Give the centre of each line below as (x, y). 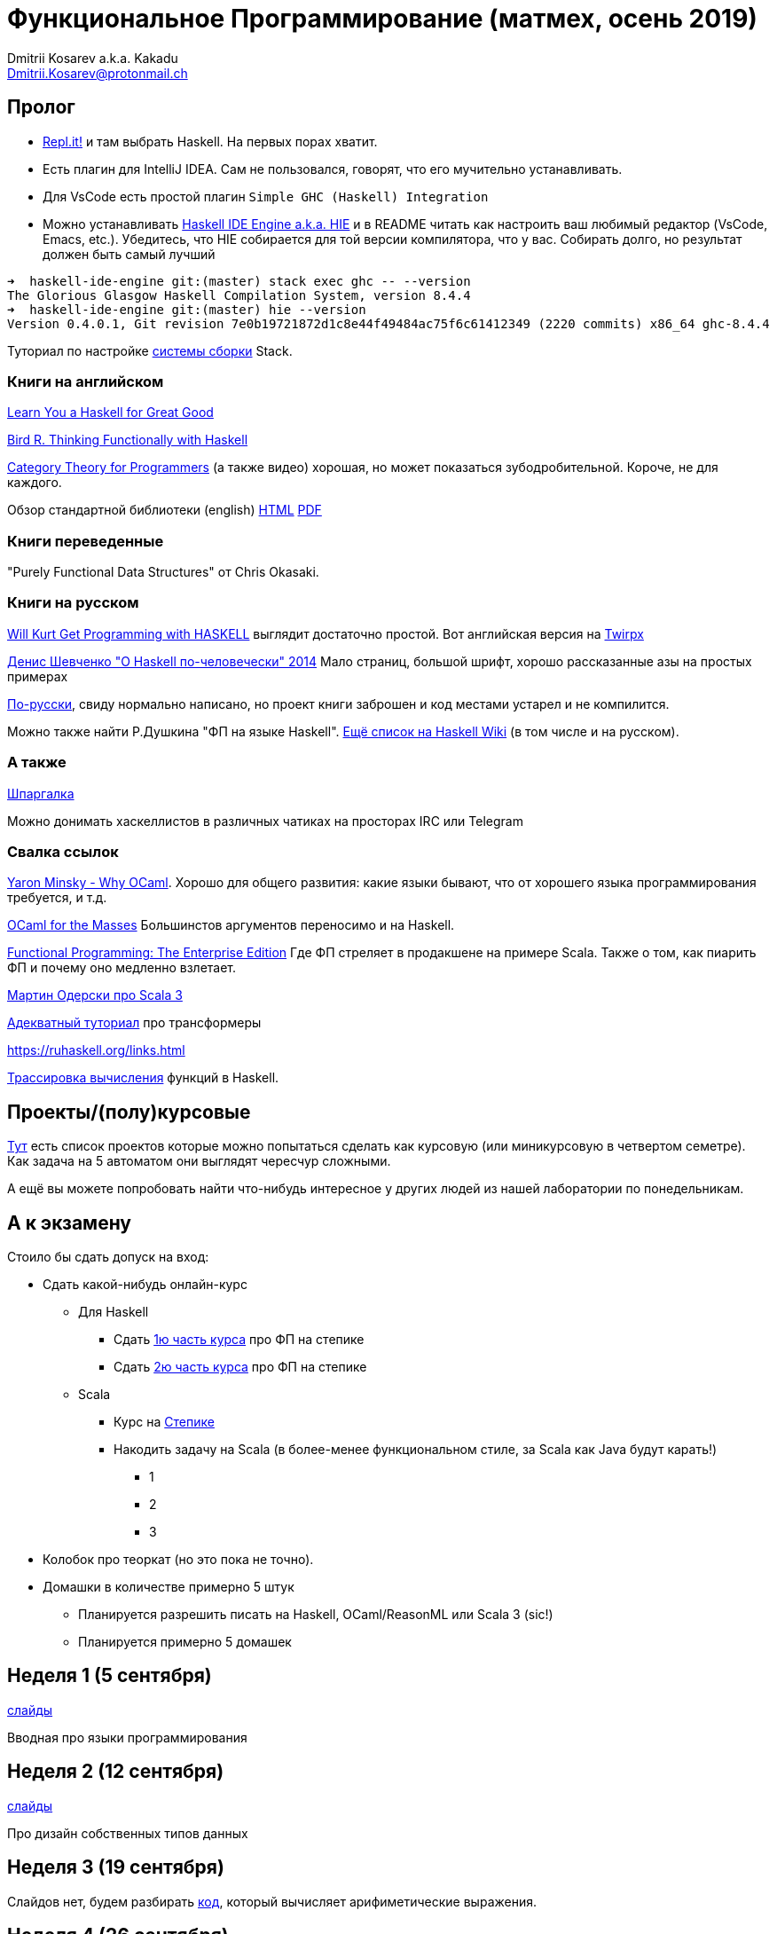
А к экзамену (69, 1223)
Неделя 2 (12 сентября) (116, 1772)
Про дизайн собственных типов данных (128, 1833)
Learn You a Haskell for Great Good (110, 413)
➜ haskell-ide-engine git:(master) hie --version (187, 309)
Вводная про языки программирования (127, 1737)
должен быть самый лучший (129, 254)
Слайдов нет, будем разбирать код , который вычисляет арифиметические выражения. (272, 1901)
